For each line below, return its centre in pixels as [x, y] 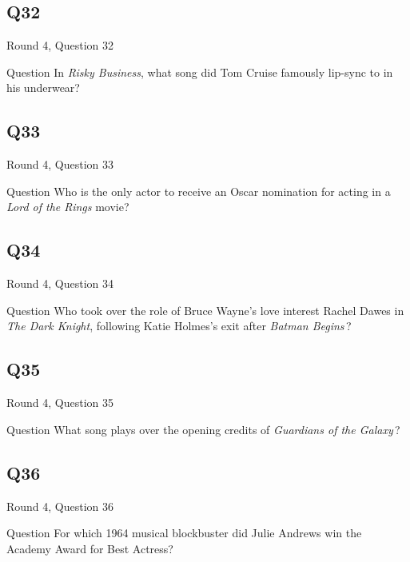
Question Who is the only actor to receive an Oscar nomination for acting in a [199, 191]
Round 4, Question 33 [60, 164]
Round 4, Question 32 [60, 45]
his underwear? [43, 88]
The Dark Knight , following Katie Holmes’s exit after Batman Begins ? [179, 326]
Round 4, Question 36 [60, 506]
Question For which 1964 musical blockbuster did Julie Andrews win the [184, 533]
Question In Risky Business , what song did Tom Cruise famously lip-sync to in [200, 72]
